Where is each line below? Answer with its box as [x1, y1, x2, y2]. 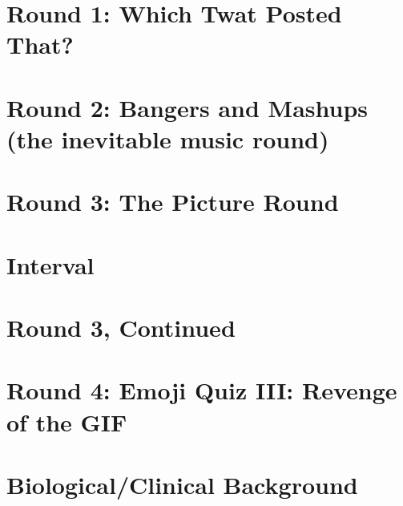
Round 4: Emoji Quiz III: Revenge [6, 374, 397, 407]
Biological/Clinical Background [6, 468, 358, 500]
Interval [6, 248, 95, 281]
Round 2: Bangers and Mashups [6, 91, 369, 123]
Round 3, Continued [6, 311, 236, 344]
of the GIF [6, 405, 127, 438]
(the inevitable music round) [6, 122, 329, 155]
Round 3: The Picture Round [6, 185, 339, 218]
